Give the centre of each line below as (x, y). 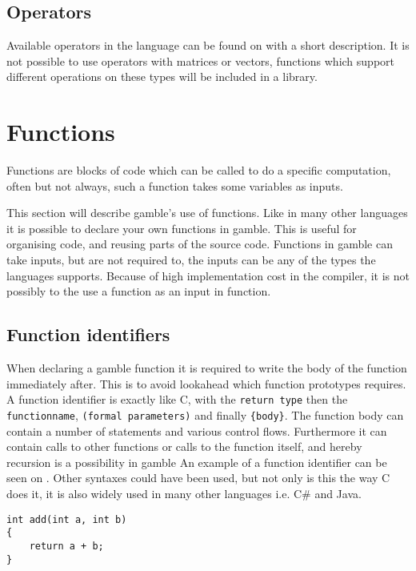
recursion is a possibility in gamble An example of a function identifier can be (197, 462)
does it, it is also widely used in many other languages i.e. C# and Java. (184, 493)
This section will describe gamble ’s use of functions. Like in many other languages (207, 213)
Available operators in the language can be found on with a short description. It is (208, 45)
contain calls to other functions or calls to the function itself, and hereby (184, 446)
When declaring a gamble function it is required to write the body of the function (207, 368)
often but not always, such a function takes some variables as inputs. (175, 185)
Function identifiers (88, 334)
